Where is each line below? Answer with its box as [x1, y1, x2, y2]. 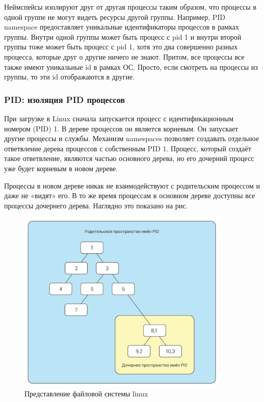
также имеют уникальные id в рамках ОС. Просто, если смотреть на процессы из [4, 61, 258, 72]
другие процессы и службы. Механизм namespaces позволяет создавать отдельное [4, 133, 259, 144]
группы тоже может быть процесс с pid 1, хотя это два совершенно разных [4, 41, 238, 52]
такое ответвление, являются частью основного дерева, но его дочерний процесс [4, 153, 254, 164]
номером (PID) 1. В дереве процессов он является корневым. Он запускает [4, 123, 239, 133]
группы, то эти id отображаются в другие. [4, 71, 135, 82]
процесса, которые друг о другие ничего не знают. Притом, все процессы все [4, 51, 245, 62]
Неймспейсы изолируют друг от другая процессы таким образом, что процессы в [4, 2, 256, 12]
